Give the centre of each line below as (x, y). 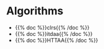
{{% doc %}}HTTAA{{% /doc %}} (57, 40)
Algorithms (35, 11)
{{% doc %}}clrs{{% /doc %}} (52, 27)
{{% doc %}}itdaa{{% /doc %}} (54, 33)
